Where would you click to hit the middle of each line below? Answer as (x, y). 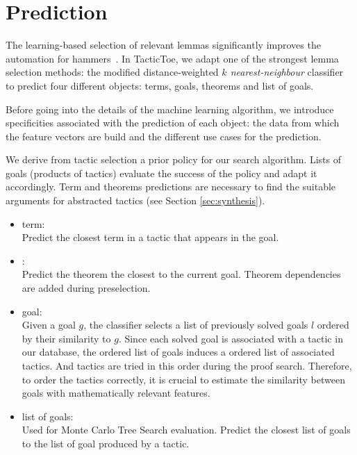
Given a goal (49, 325)
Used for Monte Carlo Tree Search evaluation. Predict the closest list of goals (186, 430)
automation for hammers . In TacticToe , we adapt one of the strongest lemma (172, 58)
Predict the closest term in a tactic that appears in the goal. (150, 237)
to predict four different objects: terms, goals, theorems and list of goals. (160, 85)
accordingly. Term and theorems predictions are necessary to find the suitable (171, 187)
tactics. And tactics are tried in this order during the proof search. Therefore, (187, 365)
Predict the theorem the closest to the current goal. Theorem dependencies (181, 274)
